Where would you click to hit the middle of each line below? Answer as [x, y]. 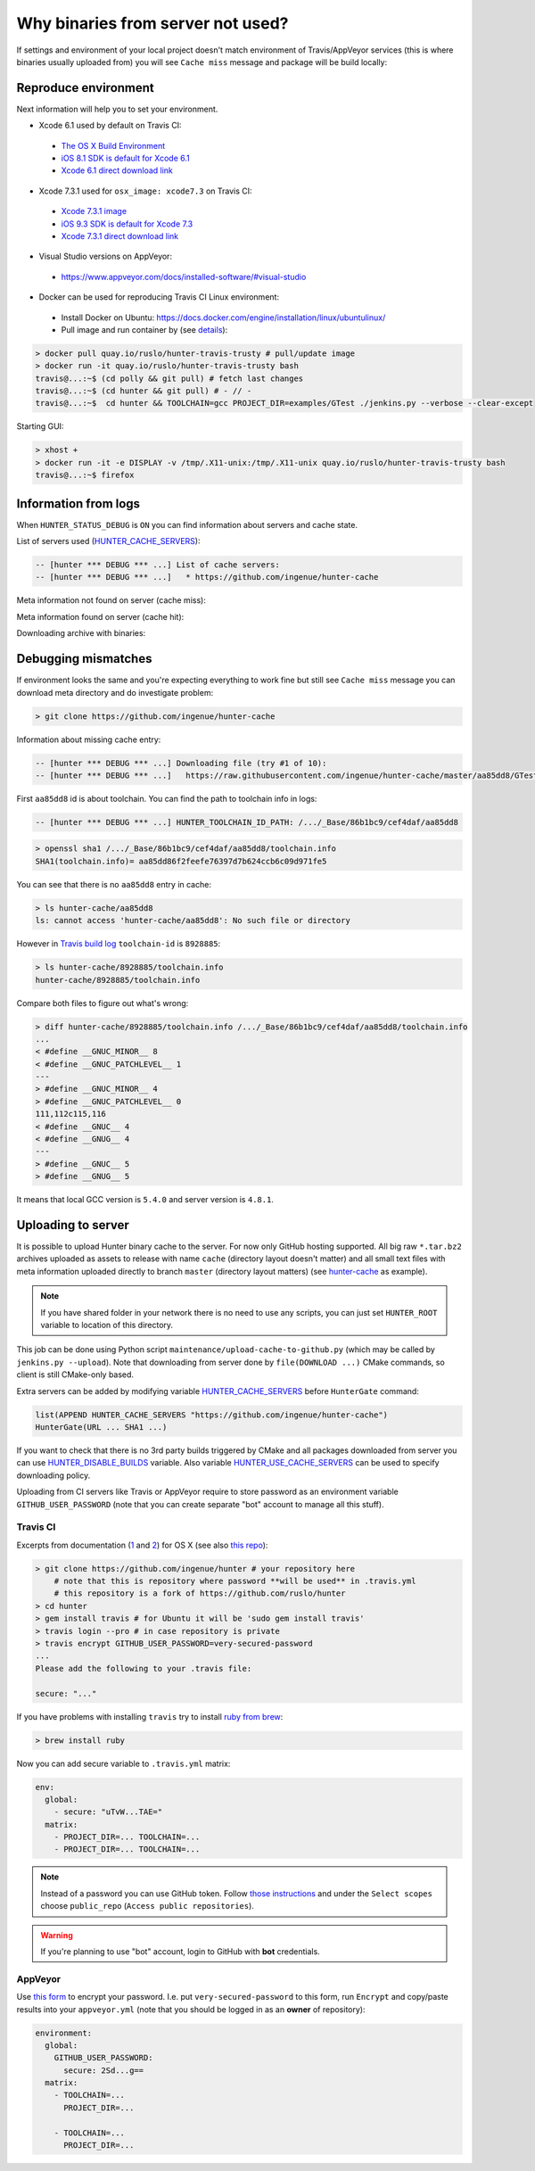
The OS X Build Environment [113, 145]
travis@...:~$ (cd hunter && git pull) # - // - [144, 391]
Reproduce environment [86, 88]
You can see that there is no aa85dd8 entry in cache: [114, 884]
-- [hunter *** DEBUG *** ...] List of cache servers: [157, 565]
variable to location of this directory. [107, 1325]
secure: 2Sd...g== [104, 2070]
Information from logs [78, 504]
